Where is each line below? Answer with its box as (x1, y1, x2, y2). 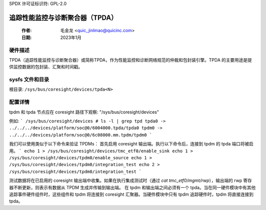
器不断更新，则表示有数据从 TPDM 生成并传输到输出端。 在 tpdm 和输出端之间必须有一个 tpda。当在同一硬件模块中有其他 (9, 184, 256, 190)
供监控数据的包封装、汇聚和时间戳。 (9, 64, 83, 70)
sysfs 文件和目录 (9, 76, 49, 83)
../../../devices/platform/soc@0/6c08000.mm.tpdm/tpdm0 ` (9, 132, 152, 138)
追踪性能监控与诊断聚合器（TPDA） (9, 13, 118, 22)
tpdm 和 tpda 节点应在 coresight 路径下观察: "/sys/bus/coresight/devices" (9, 109, 160, 115)
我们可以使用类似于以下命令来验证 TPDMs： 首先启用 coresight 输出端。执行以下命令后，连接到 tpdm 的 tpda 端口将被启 (9, 141, 254, 147)
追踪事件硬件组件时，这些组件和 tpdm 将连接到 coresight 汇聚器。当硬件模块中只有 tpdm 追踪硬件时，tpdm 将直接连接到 (9, 191, 254, 197)
